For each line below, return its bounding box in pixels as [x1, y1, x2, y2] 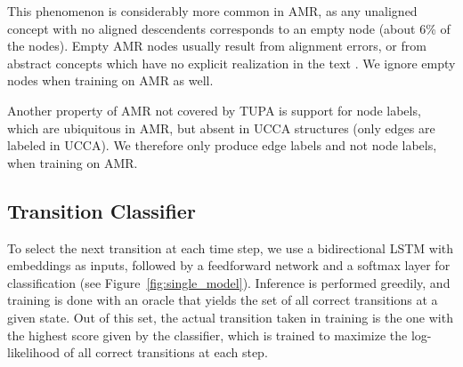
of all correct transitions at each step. [63, 343, 268, 362]
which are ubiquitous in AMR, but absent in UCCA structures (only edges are [7, 118, 435, 137]
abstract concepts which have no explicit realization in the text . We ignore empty [7, 53, 456, 72]
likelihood [7, 343, 61, 362]
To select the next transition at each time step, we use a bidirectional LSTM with [7, 238, 454, 257]
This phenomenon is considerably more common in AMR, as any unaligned [7, 2, 418, 20]
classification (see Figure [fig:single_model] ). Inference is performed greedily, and [7, 273, 451, 291]
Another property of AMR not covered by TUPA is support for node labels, [7, 100, 421, 119]
